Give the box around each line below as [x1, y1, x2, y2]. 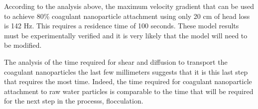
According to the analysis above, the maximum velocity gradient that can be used [4, 1, 254, 11]
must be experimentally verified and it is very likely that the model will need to [4, 30, 248, 40]
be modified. [4, 40, 42, 50]
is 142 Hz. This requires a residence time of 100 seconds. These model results [4, 20, 239, 31]
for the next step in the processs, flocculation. [4, 96, 143, 106]
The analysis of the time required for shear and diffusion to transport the [4, 56, 228, 67]
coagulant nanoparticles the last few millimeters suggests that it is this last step [4, 66, 248, 77]
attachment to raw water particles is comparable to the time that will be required [4, 86, 254, 96]
